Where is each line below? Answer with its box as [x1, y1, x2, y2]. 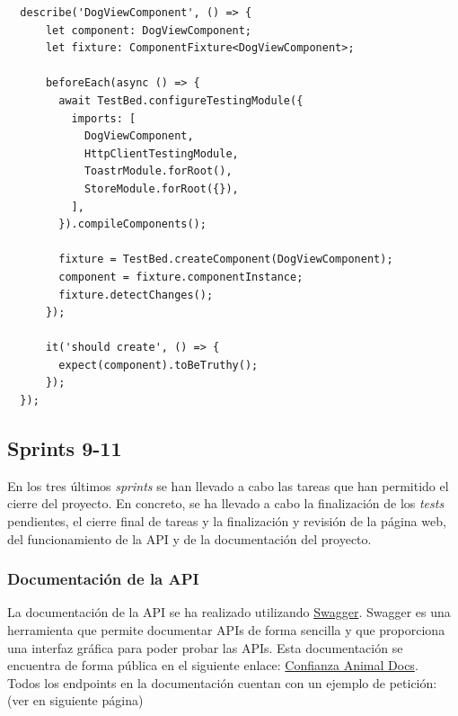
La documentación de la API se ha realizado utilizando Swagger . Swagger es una [7, 603, 451, 622]
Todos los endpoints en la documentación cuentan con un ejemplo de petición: [7, 673, 437, 692]
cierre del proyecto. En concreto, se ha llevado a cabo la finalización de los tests [7, 494, 445, 513]
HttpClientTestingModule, [84, 147, 239, 160]
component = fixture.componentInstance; [58, 270, 304, 283]
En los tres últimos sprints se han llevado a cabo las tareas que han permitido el [7, 476, 449, 495]
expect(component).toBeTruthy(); [58, 358, 259, 371]
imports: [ [71, 112, 137, 125]
